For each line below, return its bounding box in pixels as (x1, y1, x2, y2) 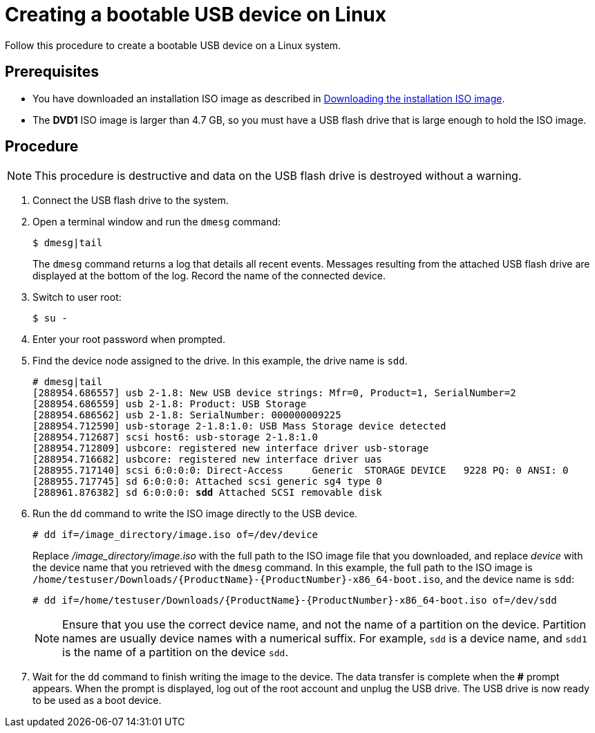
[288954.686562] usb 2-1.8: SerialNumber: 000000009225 (32, 409, 341, 421)
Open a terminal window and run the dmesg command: (32, 216, 281, 228)
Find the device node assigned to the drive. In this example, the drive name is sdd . (32, 355, 408, 367)
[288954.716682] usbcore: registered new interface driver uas (32, 454, 382, 465)
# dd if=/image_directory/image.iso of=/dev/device (32, 529, 319, 541)
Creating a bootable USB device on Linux (5, 3, 387, 26)
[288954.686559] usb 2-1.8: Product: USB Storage (32, 398, 307, 410)
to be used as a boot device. (32, 694, 162, 707)
